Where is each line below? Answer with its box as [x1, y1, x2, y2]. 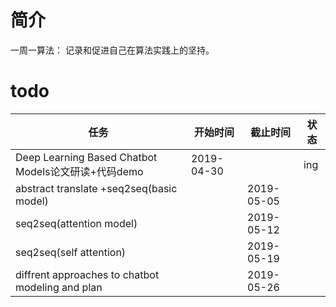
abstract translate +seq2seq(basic [15, 181, 178, 195]
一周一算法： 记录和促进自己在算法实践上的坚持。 [10, 44, 215, 56]
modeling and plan [15, 280, 103, 294]
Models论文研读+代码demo [15, 164, 144, 178]
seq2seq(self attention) [15, 245, 127, 259]
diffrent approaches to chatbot [15, 267, 160, 281]
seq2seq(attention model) [15, 216, 138, 230]
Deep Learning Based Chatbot [15, 150, 158, 164]
